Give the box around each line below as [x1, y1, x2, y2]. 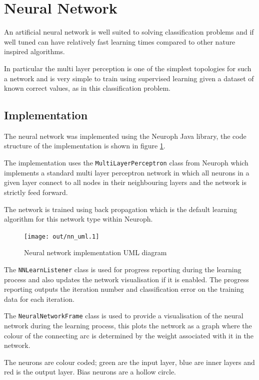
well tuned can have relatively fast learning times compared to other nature [4, 36, 235, 47]
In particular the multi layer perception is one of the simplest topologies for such [4, 63, 251, 73]
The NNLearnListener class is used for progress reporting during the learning [4, 264, 241, 274]
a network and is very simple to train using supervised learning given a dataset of [4, 73, 254, 83]
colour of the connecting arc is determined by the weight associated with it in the [4, 330, 253, 340]
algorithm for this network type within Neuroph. [4, 214, 153, 224]
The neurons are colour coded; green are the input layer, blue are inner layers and [4, 356, 255, 367]
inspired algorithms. [4, 46, 65, 57]
